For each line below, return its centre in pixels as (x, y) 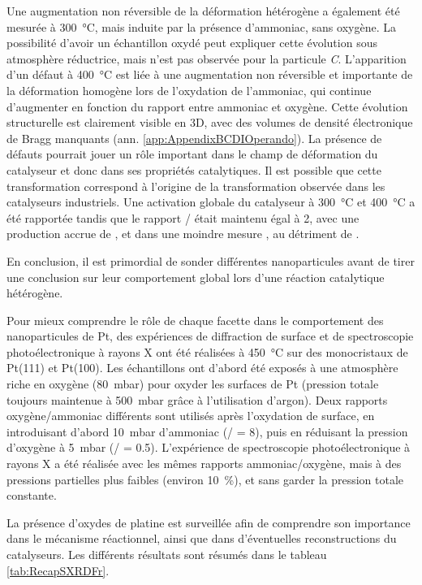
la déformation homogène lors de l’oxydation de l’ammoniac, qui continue (189, 90)
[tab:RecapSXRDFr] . (58, 570)
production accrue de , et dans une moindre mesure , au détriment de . (183, 234)
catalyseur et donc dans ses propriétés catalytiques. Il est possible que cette (194, 169)
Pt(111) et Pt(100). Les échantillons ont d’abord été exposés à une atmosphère (202, 368)
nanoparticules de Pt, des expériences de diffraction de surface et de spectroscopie (210, 336)
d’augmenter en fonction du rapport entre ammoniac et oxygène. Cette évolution (207, 106)
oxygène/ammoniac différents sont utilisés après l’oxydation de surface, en (191, 416)
